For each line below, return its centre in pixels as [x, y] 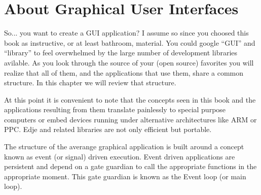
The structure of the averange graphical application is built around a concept [124, 147]
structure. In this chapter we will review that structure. [90, 83]
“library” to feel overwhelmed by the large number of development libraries [121, 53]
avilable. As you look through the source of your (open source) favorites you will [129, 62]
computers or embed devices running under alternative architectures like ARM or [130, 119]
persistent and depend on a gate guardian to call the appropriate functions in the [130, 166]
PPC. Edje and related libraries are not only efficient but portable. [108, 129]
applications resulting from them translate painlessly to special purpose [115, 109]
